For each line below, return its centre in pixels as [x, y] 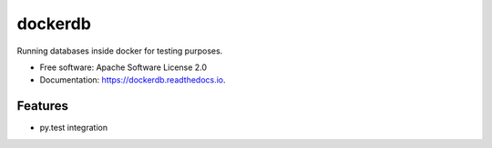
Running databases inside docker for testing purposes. [120, 51]
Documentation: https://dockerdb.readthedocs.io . [133, 80]
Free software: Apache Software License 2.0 [123, 67]
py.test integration [74, 128]
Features [42, 106]
